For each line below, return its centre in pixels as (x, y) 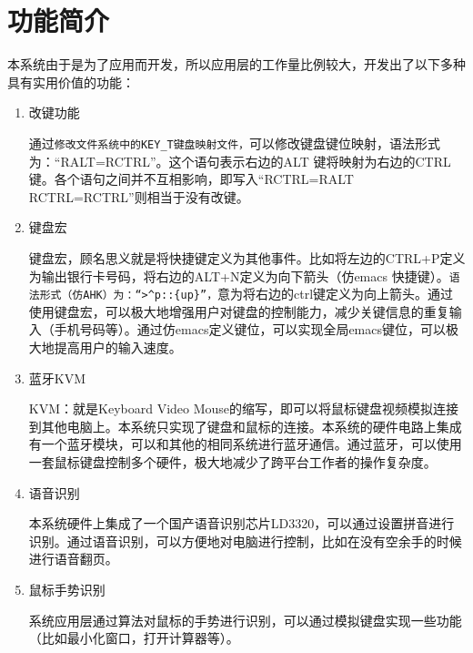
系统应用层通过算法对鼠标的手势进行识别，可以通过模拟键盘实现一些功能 (245, 620)
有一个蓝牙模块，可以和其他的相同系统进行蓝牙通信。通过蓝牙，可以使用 (245, 444)
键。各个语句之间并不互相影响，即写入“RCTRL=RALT (191, 179)
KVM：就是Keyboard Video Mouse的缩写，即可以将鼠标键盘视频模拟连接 (244, 408)
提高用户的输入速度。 (118, 347)
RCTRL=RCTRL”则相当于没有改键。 (139, 196)
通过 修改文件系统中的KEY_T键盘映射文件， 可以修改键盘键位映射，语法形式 (234, 143)
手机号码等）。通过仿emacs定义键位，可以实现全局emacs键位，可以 (250, 329)
